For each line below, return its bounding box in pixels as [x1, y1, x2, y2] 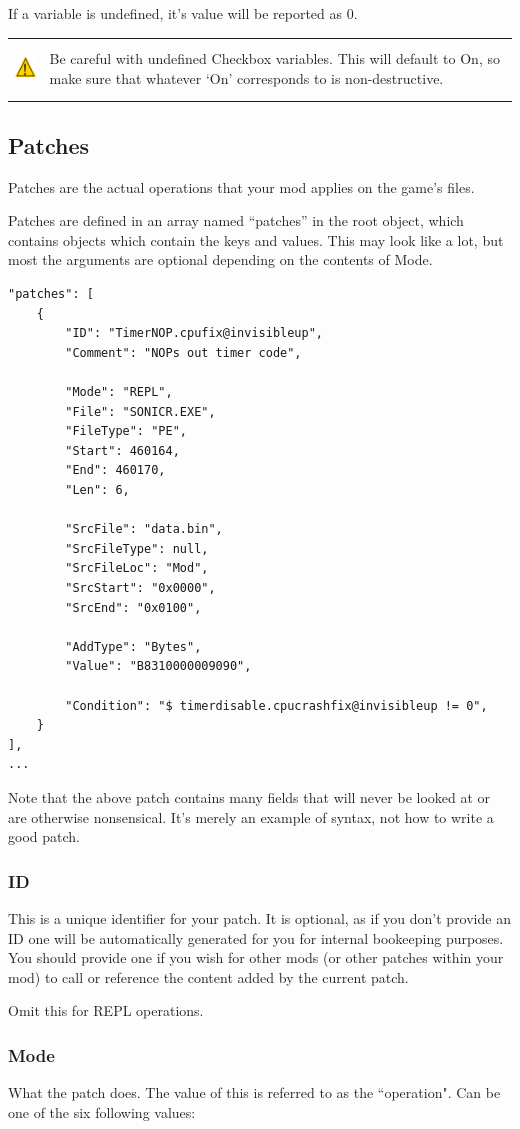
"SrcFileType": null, [65, 541, 209, 556]
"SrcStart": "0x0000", [65, 580, 216, 595]
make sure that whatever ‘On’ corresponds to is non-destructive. [49, 67, 444, 88]
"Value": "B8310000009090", [65, 659, 252, 674]
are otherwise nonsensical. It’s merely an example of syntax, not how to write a [8, 806, 494, 827]
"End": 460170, [65, 463, 166, 478]
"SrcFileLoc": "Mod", [65, 561, 209, 576]
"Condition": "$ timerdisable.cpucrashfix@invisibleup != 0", [65, 698, 488, 713]
